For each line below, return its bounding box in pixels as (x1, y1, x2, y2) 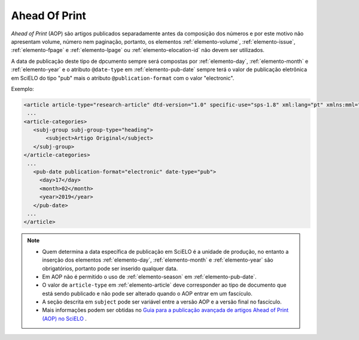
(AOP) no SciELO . (42, 315, 87, 322)
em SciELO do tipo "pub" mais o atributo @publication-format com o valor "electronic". (11, 74, 235, 81)
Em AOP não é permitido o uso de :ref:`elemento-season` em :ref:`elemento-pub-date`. (42, 273, 257, 280)
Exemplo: (11, 85, 34, 92)
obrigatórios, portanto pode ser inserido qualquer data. (42, 265, 178, 272)
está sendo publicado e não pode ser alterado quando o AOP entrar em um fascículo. (42, 290, 252, 297)
